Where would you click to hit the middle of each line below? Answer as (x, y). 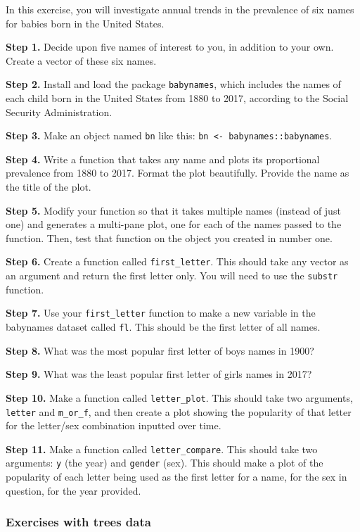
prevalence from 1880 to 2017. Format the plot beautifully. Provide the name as (178, 173)
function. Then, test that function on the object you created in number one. (169, 237)
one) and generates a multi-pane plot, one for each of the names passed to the (174, 224)
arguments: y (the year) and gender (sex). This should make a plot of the (165, 463)
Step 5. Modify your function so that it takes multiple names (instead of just (173, 210)
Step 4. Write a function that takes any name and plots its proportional (163, 159)
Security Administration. (59, 112)
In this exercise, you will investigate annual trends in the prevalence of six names (180, 9)
